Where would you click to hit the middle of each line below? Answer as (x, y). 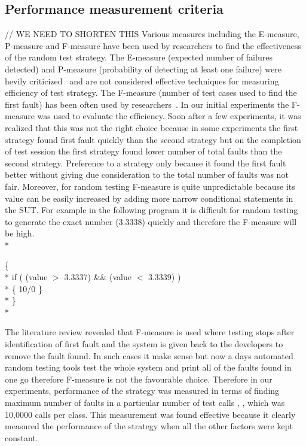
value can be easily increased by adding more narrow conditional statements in (149, 198)
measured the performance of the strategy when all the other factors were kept (149, 426)
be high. (20, 233)
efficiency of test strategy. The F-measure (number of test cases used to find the (151, 92)
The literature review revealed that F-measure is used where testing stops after (150, 332)
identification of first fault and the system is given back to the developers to (144, 344)
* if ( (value (26, 277)
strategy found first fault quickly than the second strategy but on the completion (153, 139)
